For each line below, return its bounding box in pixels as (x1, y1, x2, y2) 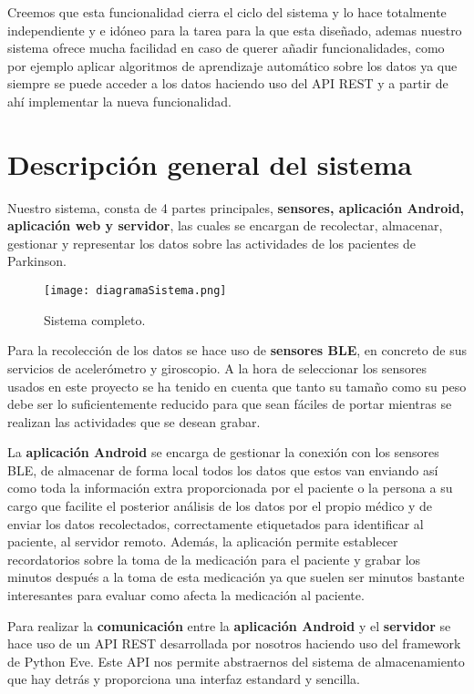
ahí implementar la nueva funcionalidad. (7, 91, 232, 110)
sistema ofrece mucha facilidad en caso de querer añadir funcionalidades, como (7, 38, 445, 57)
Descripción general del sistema (7, 145, 412, 182)
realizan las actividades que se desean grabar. (7, 412, 261, 431)
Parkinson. (7, 251, 67, 270)
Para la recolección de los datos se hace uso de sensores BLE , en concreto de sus (7, 341, 467, 360)
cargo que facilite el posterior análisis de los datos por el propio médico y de (7, 496, 433, 515)
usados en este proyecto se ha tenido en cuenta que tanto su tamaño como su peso (7, 376, 467, 395)
